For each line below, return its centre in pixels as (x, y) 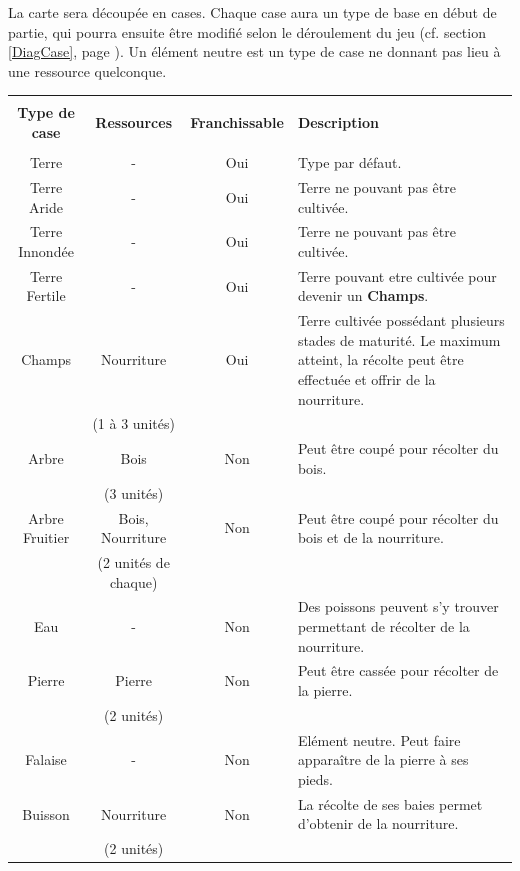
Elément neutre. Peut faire (379, 739)
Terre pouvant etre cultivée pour (397, 275)
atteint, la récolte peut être (380, 359)
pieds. (315, 778)
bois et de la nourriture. (370, 537)
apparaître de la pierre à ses (383, 759)
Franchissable (237, 122)
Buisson (46, 813)
